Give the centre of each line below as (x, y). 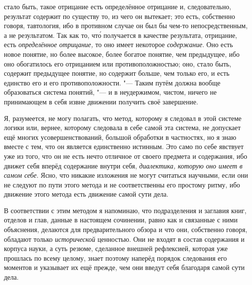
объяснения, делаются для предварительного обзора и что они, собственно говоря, (126, 229)
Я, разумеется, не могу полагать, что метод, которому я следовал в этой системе (123, 118)
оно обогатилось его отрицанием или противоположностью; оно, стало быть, (118, 63)
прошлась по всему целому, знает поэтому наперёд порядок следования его (115, 258)
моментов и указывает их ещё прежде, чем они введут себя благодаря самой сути (124, 267)
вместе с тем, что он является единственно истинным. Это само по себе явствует (124, 146)
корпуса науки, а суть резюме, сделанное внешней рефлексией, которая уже (116, 248)
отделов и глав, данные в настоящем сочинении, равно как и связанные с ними (121, 220)
